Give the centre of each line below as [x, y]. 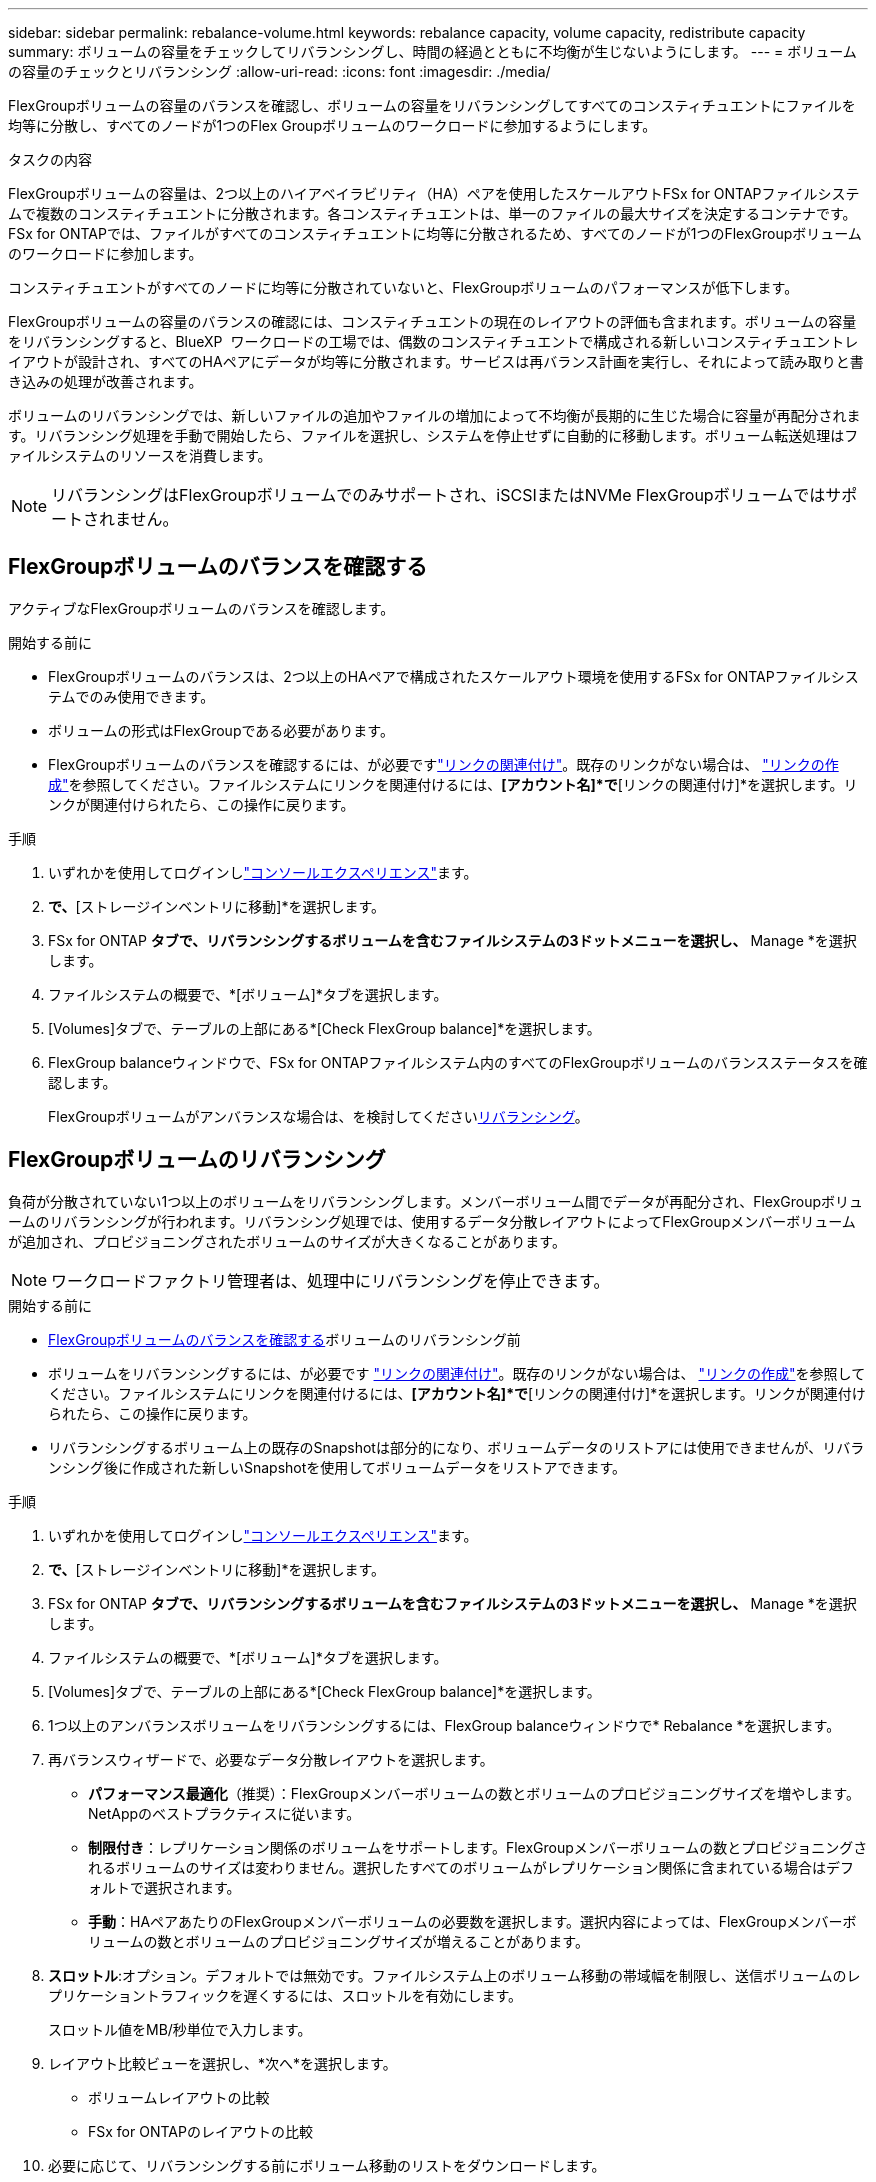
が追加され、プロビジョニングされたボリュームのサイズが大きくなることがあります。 [287, 1241]
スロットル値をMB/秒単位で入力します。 [180, 2029]
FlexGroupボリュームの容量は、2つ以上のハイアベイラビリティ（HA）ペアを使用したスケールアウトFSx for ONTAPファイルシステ [434, 193]
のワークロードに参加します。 [105, 253]
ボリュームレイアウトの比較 [179, 2097]
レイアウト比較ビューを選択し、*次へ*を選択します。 [222, 2063]
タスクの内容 [50, 159]
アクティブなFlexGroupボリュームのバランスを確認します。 [201, 608]
